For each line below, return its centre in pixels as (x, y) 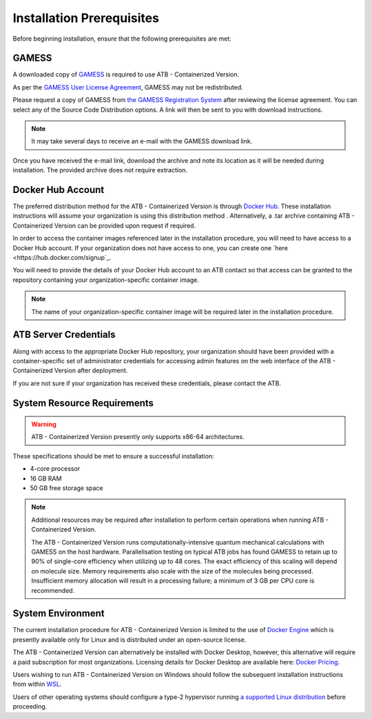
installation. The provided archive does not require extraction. (100, 170)
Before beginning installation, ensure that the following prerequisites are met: (122, 39)
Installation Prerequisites (86, 18)
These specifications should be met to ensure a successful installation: (113, 456)
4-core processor (55, 469)
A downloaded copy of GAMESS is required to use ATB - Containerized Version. (126, 74)
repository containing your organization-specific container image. (106, 280)
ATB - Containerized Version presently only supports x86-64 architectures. (138, 437)
